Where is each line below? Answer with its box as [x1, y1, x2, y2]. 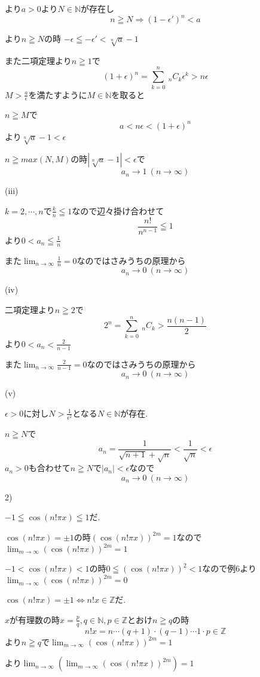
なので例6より [202, 562, 256, 575]
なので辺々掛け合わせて [72, 204, 164, 217]
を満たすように [28, 88, 87, 101]
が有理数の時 [10, 613, 60, 626]
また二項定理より [5, 54, 72, 66]
